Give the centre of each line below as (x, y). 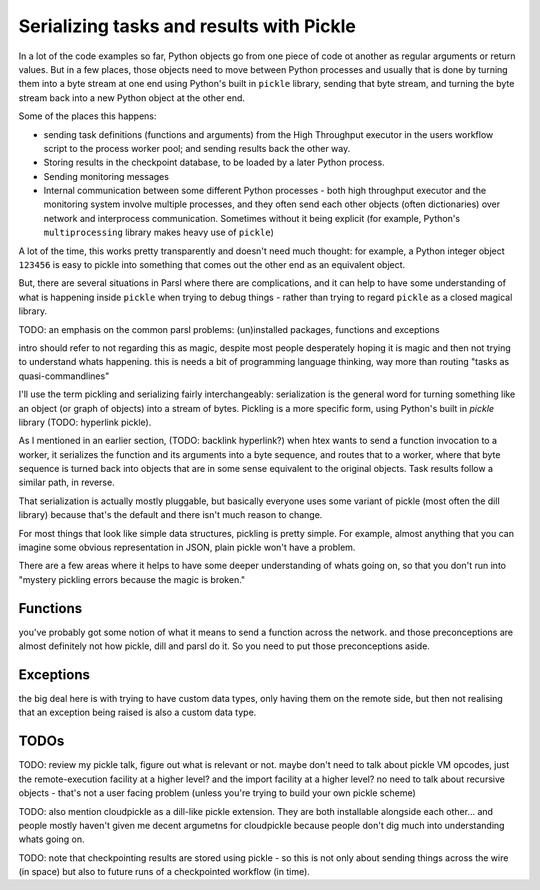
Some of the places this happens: (87, 116)
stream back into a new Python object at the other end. (131, 97)
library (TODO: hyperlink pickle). (85, 422)
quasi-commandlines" (64, 376)
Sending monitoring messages (106, 176)
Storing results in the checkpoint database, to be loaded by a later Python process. (214, 162)
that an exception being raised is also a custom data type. (137, 712)
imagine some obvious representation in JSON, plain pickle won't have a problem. (187, 547)
